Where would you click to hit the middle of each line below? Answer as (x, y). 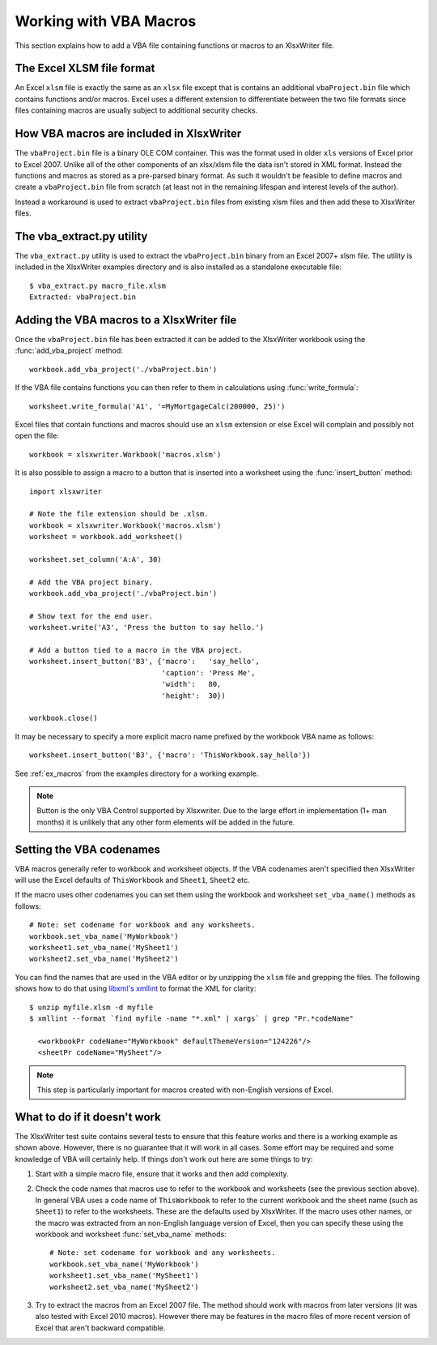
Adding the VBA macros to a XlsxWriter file (126, 320)
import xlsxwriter (66, 491)
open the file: (37, 436)
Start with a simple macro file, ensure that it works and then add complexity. (162, 1174)
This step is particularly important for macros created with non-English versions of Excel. (185, 1090)
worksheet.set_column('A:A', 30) (95, 559)
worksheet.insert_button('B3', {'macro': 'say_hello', (145, 662)
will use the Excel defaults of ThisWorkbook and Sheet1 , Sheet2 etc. (132, 880)
